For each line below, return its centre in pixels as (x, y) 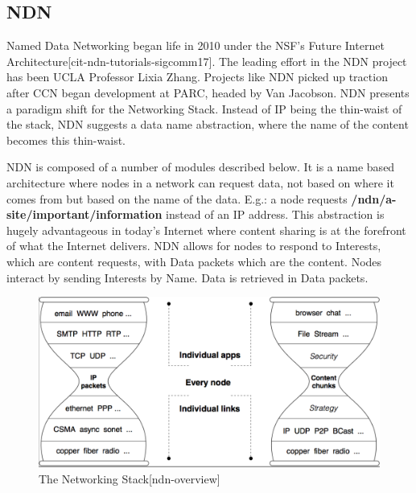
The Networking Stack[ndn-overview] (130, 478)
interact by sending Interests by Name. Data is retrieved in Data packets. (187, 277)
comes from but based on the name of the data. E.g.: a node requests (177, 198)
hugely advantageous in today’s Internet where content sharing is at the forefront (206, 230)
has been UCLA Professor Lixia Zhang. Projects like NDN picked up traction (197, 77)
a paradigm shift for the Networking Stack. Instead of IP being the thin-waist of (204, 108)
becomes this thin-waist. (66, 140)
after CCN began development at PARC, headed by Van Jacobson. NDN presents (208, 92)
